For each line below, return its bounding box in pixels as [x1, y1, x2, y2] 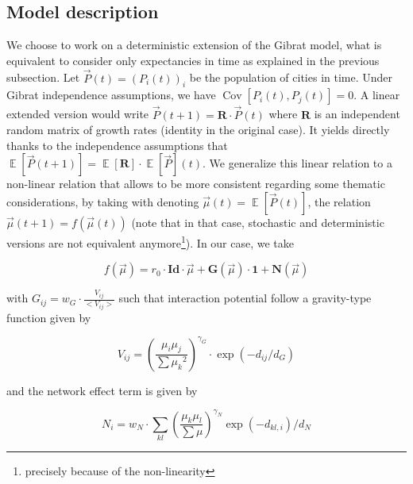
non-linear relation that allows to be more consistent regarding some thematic [6, 175, 385, 192]
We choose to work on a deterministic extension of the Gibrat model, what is [6, 36, 382, 53]
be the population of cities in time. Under [189, 69, 393, 86]
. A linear [353, 86, 400, 103]
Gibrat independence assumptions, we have [6, 86, 216, 103]
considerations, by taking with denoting [6, 194, 199, 209]
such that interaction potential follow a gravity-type [118, 290, 372, 306]
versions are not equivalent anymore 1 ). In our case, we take [6, 232, 295, 251]
